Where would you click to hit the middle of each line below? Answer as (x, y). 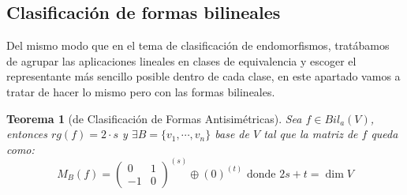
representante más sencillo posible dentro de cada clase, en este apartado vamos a (203, 76)
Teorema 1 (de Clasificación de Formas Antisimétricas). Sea (154, 118)
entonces (27, 134)
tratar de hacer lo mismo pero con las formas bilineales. (141, 91)
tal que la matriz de (311, 134)
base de (232, 134)
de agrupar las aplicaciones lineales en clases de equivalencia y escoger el (181, 60)
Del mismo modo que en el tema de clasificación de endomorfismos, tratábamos (198, 45)
